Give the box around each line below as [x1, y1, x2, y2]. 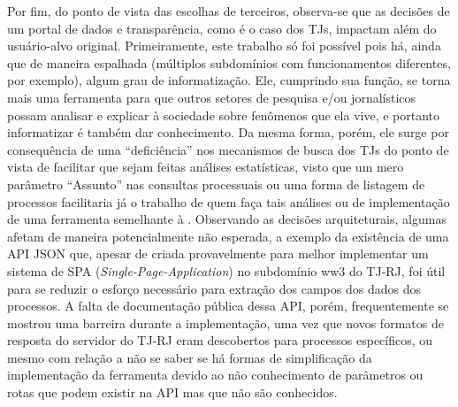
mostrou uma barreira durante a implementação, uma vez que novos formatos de [7, 313, 444, 332]
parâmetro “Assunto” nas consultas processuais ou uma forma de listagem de [7, 174, 425, 193]
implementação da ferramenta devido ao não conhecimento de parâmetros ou [7, 365, 424, 384]
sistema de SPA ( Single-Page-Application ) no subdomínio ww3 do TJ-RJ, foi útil [7, 261, 446, 280]
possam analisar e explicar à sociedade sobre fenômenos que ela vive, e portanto [7, 105, 440, 124]
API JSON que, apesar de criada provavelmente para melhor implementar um [7, 244, 429, 263]
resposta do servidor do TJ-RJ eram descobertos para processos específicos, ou [7, 331, 433, 349]
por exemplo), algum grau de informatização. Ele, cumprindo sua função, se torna [7, 71, 451, 89]
